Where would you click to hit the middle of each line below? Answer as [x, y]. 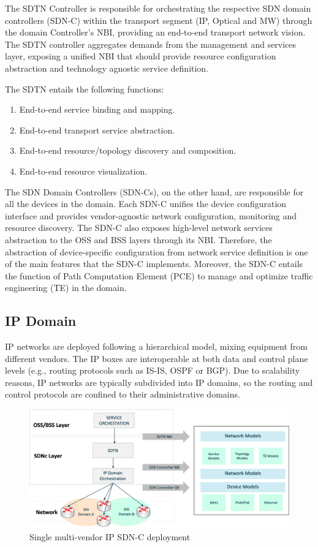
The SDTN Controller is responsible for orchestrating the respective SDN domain [158, 8]
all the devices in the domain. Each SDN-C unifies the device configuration [146, 204]
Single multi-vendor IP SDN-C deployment [110, 536]
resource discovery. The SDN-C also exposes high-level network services [139, 228]
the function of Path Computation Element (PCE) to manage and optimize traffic [159, 275]
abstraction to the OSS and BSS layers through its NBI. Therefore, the [138, 239]
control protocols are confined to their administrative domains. [123, 394]
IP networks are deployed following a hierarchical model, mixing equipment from [156, 346]
